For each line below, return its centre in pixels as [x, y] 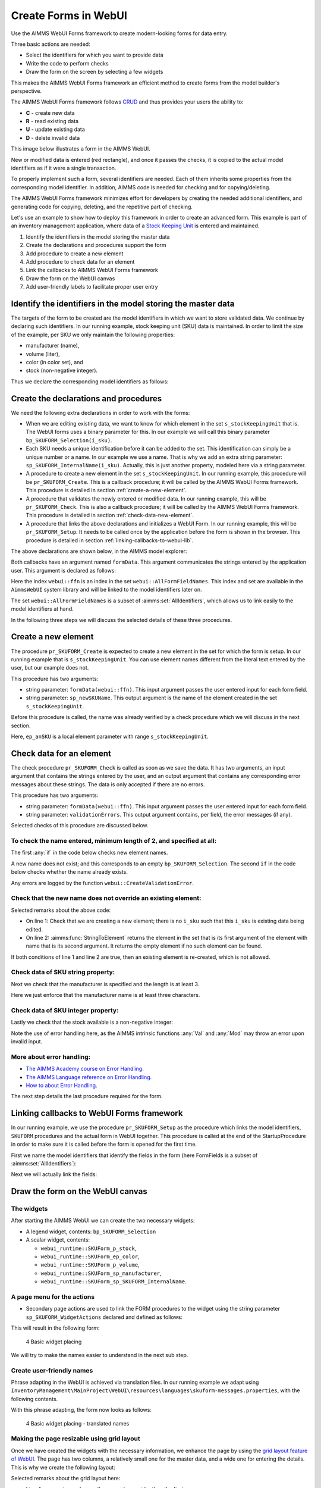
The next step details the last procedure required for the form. [87, 1096]
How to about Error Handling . [62, 1086]
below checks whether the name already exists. [69, 872]
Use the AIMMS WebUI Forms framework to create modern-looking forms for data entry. [119, 33]
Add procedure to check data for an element [80, 261]
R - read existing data [52, 121]
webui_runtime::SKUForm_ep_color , [90, 1256]
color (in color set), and [54, 362]
